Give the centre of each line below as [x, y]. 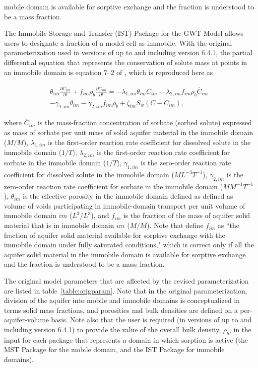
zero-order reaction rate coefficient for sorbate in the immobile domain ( [113, 186]
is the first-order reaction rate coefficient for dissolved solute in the [149, 142]
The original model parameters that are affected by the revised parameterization [127, 281]
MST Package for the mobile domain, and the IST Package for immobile [114, 349]
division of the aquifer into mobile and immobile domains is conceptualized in [122, 300]
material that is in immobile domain [59, 225]
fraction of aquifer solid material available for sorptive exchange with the [115, 235]
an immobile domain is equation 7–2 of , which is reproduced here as [109, 72]
